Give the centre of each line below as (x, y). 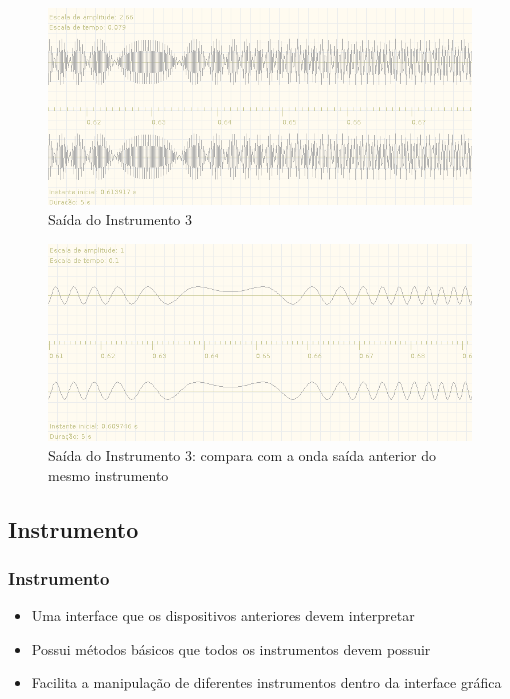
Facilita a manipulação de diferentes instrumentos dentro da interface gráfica (266, 682)
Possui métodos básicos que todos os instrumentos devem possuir (231, 648)
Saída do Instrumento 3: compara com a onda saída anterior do (242, 454)
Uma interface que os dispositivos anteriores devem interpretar (223, 615)
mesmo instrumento (108, 474)
